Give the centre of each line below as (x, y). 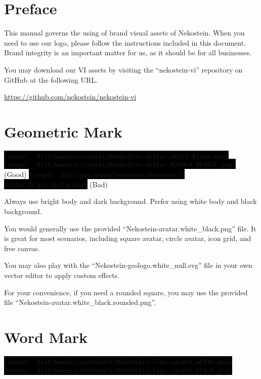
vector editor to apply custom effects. (62, 275)
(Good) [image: (29, 174)
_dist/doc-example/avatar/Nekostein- (121, 175)
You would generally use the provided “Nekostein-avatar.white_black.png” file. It (130, 228)
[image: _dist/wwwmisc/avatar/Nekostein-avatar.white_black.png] (116, 157)
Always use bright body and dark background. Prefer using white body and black (130, 201)
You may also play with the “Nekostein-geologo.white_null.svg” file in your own (128, 265)
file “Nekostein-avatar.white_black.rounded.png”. (80, 302)
